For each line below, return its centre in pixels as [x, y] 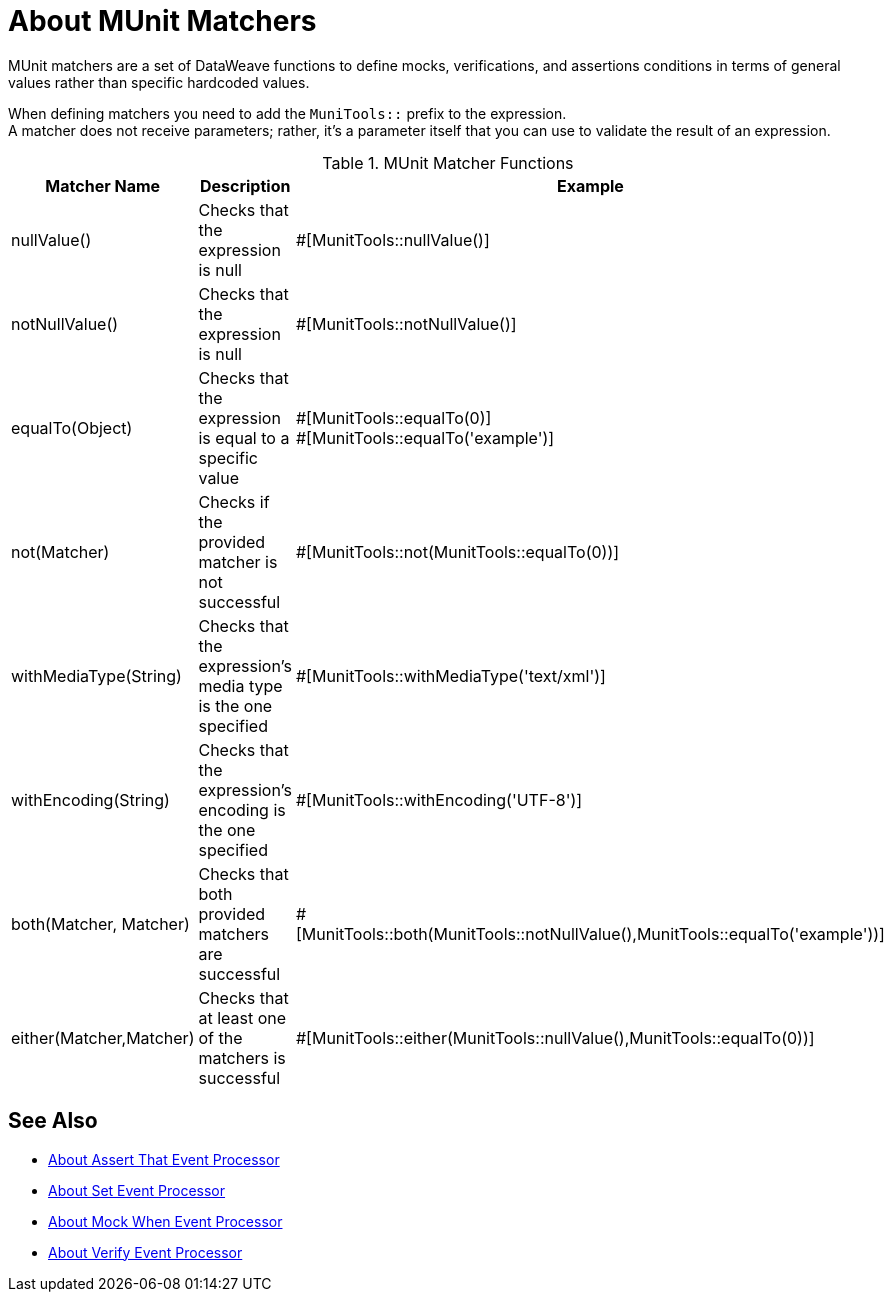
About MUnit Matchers [162, 21]
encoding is [242, 809]
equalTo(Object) [72, 427]
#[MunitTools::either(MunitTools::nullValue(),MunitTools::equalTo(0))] [555, 1037]
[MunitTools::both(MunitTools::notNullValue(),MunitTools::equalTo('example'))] [590, 933]
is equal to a [244, 437]
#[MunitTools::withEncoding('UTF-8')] [439, 799]
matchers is [242, 1057]
